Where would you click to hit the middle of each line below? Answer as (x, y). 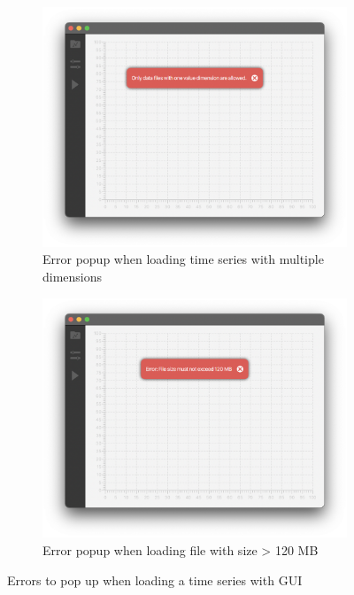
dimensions (73, 276)
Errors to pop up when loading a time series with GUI (155, 580)
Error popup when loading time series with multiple (183, 259)
